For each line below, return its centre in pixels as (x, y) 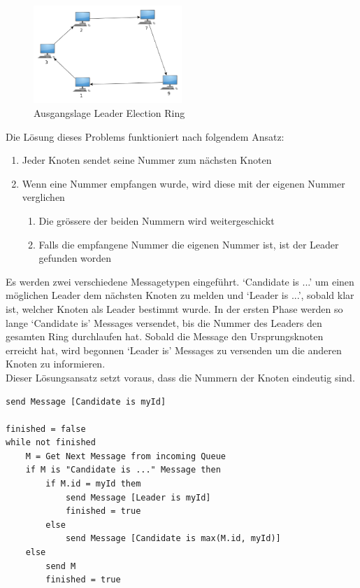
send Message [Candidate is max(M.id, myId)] (173, 539)
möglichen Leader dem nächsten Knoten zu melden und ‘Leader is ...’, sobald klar (180, 295)
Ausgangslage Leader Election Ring (109, 113)
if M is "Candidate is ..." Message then (123, 470)
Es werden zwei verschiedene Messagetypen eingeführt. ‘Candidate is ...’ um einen (180, 281)
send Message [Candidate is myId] (86, 401)
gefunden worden (75, 258)
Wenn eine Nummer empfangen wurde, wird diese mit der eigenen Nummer (183, 183)
